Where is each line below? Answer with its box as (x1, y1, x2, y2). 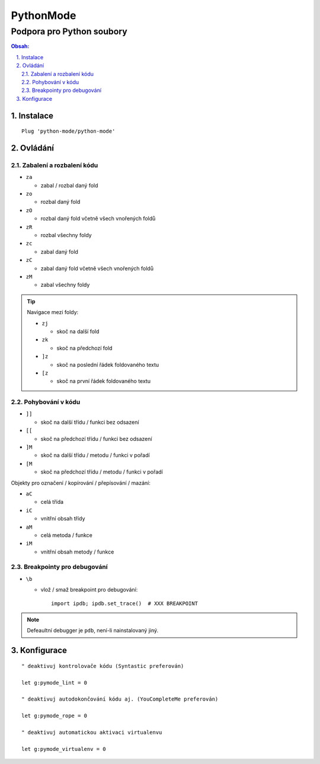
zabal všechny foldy (40, 282, 90, 289)
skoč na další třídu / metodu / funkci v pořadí (40, 452, 151, 459)
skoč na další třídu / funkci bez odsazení (40, 418, 139, 426)
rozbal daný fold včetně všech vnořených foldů (40, 215, 156, 222)
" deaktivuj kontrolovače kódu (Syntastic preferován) (21, 663, 184, 669)
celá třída (40, 498, 64, 506)
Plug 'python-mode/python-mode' (21, 128, 116, 135)
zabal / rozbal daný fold (40, 181, 98, 189)
